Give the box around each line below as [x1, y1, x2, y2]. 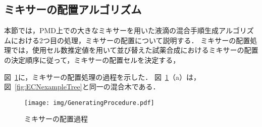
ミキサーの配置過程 [24, 113, 88, 124]
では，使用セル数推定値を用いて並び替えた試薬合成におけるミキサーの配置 [11, 45, 258, 55]
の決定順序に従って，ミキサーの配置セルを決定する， [4, 54, 180, 65]
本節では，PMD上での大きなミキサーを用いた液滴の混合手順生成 [4, 25, 219, 36]
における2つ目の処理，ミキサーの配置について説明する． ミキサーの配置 [11, 35, 250, 45]
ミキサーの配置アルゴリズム [4, 2, 142, 17]
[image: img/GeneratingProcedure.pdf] [24, 99, 154, 106]
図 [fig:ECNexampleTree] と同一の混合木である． [4, 81, 160, 92]
